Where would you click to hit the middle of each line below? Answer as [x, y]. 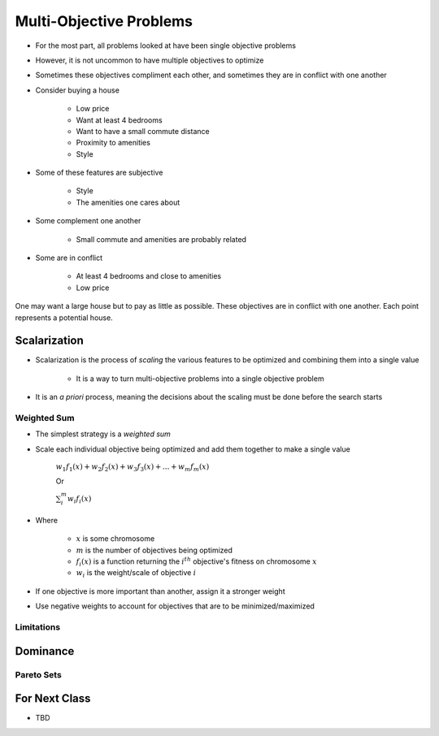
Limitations [38, 627]
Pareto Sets [39, 674]
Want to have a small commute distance [143, 131]
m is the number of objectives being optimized [154, 550]
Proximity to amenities [113, 143]
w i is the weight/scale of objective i [136, 574]
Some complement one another [88, 221]
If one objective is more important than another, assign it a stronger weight [160, 591]
